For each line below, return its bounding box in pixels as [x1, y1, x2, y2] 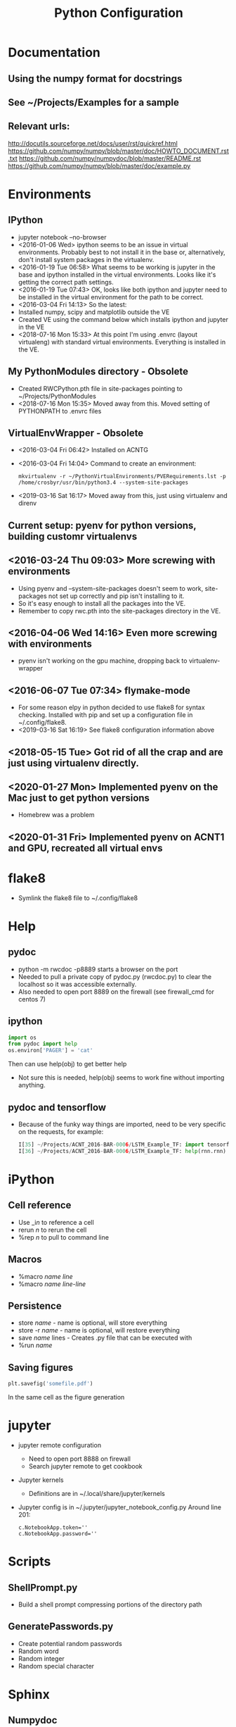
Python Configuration [54, 5, 183, 21]
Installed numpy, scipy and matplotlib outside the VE [18, 308, 170, 316]
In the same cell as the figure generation [8, 1393, 125, 1402]
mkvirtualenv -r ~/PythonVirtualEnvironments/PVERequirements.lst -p [18, 473, 227, 480]
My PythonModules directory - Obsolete [8, 366, 189, 378]
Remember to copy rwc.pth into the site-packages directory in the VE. [18, 606, 221, 615]
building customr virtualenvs [8, 530, 138, 542]
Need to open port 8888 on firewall [28, 1454, 131, 1463]
